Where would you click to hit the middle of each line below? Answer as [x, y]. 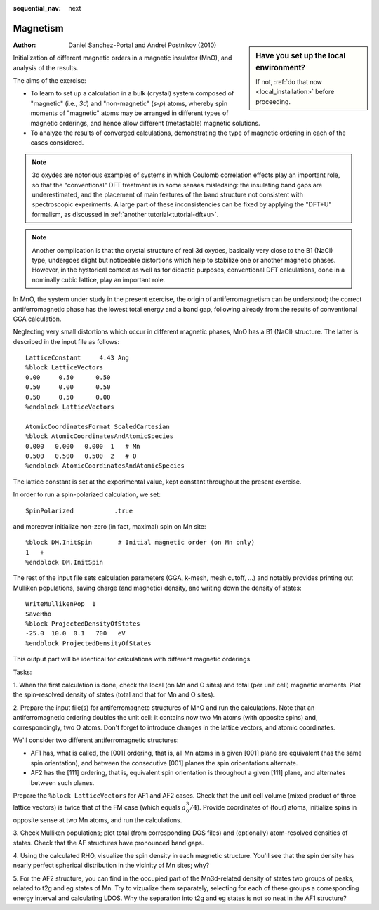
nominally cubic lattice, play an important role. [99, 279]
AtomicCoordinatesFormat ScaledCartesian [98, 426]
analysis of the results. [46, 67]
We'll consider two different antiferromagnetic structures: [96, 740]
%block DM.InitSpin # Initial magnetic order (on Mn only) [140, 543]
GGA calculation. [37, 319]
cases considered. [57, 143]
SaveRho [39, 614]
